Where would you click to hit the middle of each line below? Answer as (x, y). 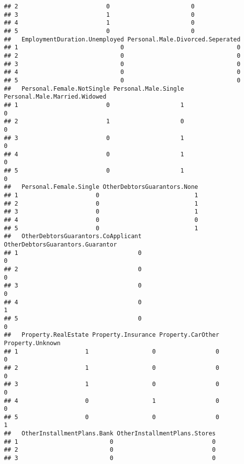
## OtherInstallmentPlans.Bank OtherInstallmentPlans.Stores (110, 434)
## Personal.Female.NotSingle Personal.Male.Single (94, 89)
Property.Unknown (32, 343)
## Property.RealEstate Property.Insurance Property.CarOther (112, 335)
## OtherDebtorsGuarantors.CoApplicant (73, 236)
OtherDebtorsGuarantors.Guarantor (61, 245)
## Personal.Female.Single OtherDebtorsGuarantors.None (101, 187)
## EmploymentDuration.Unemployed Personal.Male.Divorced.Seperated (122, 39)
